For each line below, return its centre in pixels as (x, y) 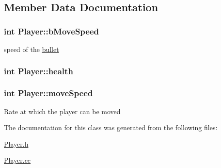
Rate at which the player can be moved (62, 111)
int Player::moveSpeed (48, 93)
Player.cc (17, 160)
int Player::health (39, 71)
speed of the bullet (32, 49)
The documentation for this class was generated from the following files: (111, 127)
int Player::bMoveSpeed (52, 31)
